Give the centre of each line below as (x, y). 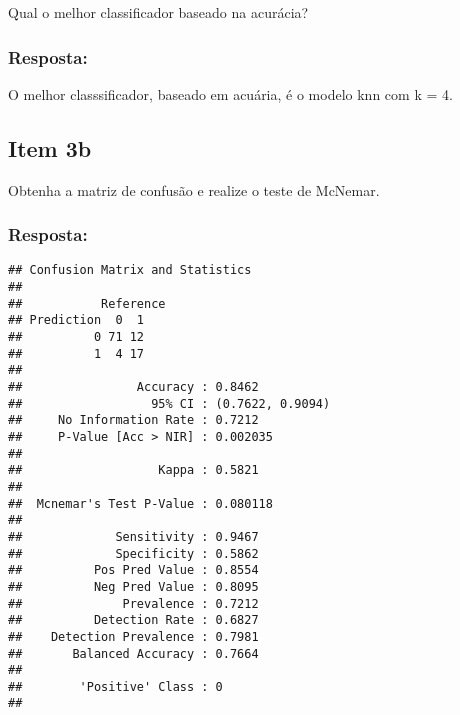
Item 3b (50, 147)
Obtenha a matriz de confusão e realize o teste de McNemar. (194, 189)
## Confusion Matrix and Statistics (130, 270)
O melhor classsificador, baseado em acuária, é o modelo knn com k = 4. (230, 93)
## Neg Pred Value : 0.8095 (133, 586)
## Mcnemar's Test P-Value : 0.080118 (140, 503)
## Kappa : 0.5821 (133, 470)
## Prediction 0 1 (76, 320)
